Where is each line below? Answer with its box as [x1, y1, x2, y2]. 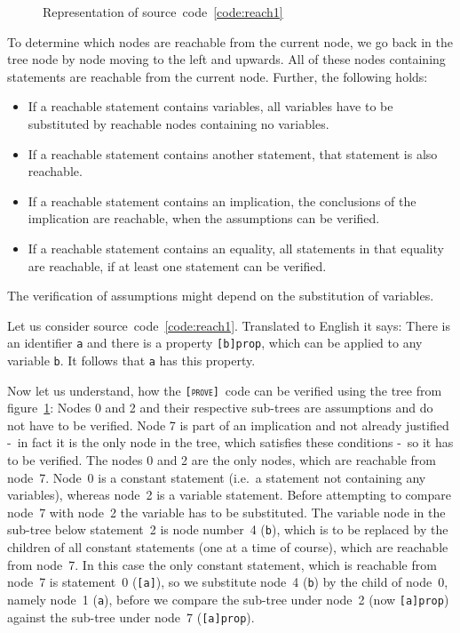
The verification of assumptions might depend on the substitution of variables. [7, 286, 434, 305]
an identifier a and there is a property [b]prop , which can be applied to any [7, 333, 423, 352]
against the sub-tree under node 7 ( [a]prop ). [7, 607, 255, 626]
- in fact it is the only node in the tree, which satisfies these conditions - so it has [7, 433, 454, 452]
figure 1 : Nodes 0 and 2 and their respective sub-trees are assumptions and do [7, 398, 433, 417]
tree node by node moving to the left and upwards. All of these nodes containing [7, 50, 446, 68]
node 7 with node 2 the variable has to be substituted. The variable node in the [7, 502, 446, 521]
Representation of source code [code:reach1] [43, 3, 283, 20]
